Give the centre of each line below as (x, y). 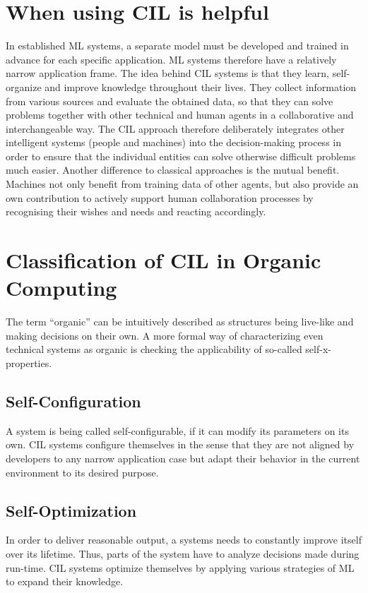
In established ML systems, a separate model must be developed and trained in (177, 46)
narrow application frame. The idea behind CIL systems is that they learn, (167, 73)
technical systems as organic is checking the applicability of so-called (154, 349)
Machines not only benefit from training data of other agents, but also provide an (182, 184)
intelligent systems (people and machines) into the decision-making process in (173, 142)
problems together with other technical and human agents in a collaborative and (180, 115)
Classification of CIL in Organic (164, 260)
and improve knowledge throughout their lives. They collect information (201, 86)
